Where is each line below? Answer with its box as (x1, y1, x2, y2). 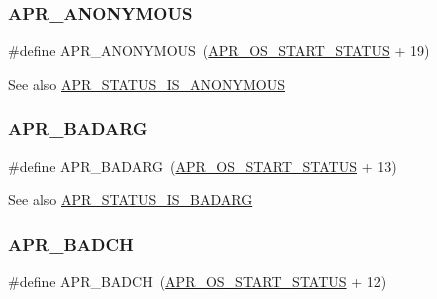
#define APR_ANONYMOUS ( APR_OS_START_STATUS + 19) (8, 40, 430, 61)
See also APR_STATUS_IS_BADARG (8, 189, 253, 210)
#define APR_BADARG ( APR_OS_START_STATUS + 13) (8, 155, 397, 176)
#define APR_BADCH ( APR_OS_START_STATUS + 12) (8, 271, 387, 292)
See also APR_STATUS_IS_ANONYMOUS (8, 73, 286, 94)
